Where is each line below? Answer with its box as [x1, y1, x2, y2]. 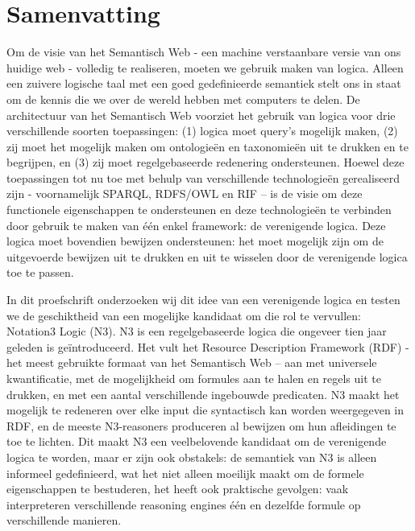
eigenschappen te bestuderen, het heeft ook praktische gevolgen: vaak [6, 480, 349, 497]
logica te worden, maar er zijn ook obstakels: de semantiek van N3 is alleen [6, 448, 377, 465]
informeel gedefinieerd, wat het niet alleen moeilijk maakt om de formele [6, 464, 364, 481]
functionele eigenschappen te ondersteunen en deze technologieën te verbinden [6, 201, 392, 218]
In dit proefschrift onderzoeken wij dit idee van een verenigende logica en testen [6, 291, 400, 308]
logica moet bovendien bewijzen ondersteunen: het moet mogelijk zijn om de [6, 233, 384, 249]
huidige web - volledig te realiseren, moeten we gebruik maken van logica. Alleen [6, 59, 404, 76]
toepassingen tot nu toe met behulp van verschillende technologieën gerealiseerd [6, 169, 400, 186]
